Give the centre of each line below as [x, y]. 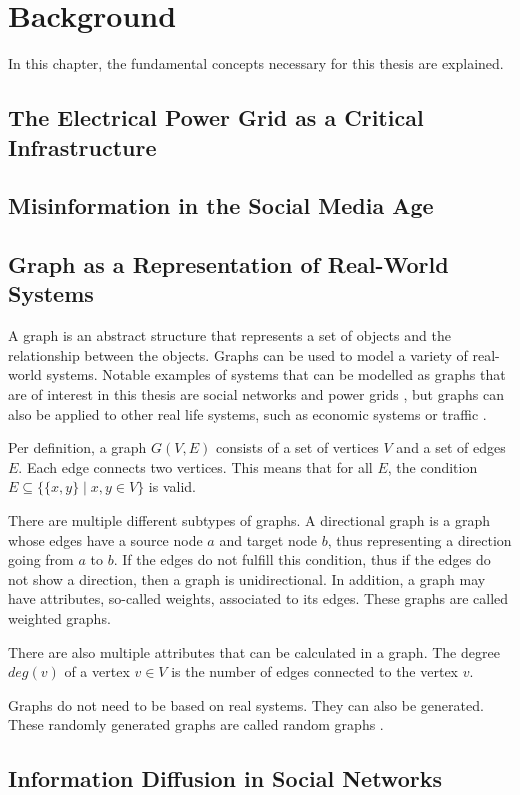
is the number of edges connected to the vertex [314, 671]
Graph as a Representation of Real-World [228, 264]
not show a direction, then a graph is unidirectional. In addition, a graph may [247, 578]
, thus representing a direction [419, 539]
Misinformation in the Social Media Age [221, 205]
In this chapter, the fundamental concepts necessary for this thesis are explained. [256, 63]
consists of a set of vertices [297, 447]
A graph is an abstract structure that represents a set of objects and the [229, 335]
